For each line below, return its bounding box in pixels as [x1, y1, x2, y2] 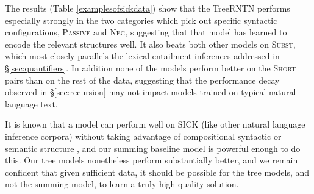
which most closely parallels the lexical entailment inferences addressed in [5, 49, 280, 62]
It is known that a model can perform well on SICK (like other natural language [5, 118, 305, 131]
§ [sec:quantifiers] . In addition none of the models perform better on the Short [5, 61, 296, 74]
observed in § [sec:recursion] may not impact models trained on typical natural [5, 85, 296, 98]
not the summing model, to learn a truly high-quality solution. [5, 178, 239, 190]
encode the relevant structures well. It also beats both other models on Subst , [5, 37, 296, 50]
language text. [5, 97, 58, 110]
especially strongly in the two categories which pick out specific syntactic [5, 13, 277, 26]
